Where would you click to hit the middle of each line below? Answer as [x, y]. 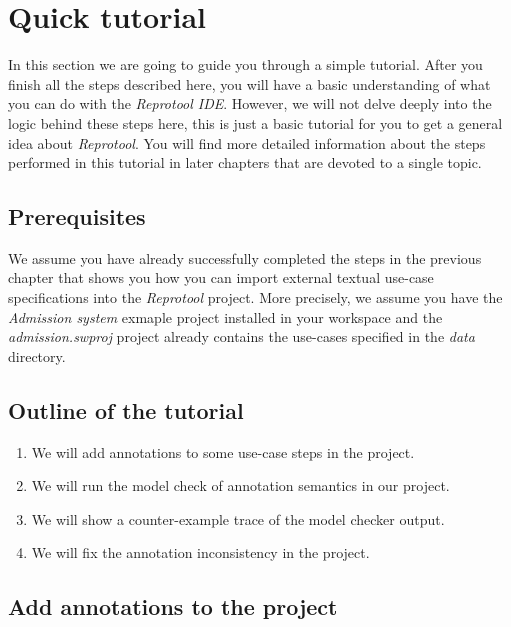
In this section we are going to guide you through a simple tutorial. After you [245, 64]
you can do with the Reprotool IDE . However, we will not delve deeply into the [250, 103]
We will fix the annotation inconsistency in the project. [200, 552]
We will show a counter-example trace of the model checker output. [238, 518]
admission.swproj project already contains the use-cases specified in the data [241, 336]
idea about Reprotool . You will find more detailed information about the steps [247, 142]
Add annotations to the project [173, 606]
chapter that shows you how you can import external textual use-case [221, 277]
